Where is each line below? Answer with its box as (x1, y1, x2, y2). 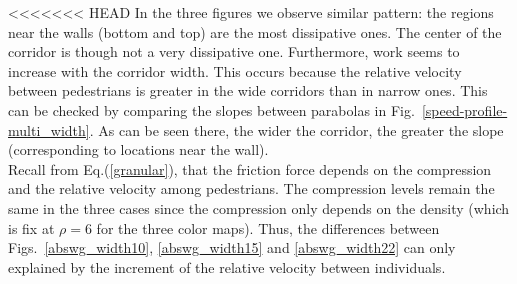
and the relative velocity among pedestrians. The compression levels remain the (8, 178, 495, 199)
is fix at (8, 217, 55, 238)
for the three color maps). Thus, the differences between (96, 217, 440, 238)
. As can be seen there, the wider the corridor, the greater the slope (89, 119, 504, 140)
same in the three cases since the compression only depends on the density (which (8, 197, 510, 218)
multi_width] (8, 119, 90, 140)
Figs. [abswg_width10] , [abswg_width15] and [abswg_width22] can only (8, 237, 456, 258)
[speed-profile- (421, 99, 508, 120)
